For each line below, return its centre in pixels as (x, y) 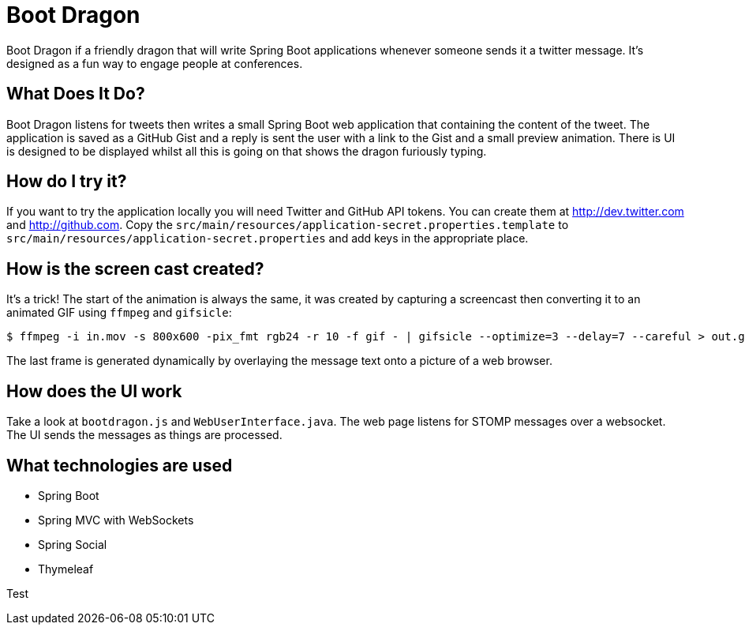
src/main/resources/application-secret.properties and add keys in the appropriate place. (268, 239)
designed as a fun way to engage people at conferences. (155, 63)
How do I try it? (67, 182)
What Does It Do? (76, 94)
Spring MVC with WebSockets (116, 520)
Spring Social (73, 544)
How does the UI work (94, 391)
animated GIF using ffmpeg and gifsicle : (119, 313)
